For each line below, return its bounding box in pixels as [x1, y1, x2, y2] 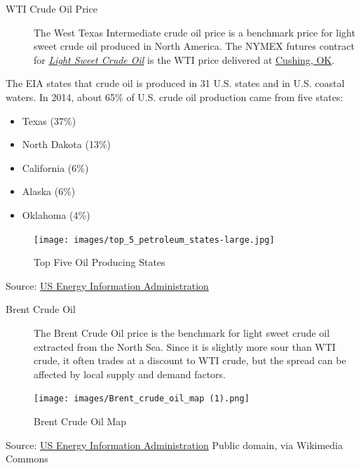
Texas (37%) [22, 113, 76, 128]
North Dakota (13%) [22, 137, 111, 152]
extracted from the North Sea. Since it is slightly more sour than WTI [34, 339, 336, 354]
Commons [6, 451, 48, 466]
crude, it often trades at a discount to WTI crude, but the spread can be [34, 353, 346, 368]
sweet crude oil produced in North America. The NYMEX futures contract [34, 39, 355, 53]
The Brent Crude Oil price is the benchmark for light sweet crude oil [34, 325, 330, 340]
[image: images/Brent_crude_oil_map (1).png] [34, 394, 250, 404]
